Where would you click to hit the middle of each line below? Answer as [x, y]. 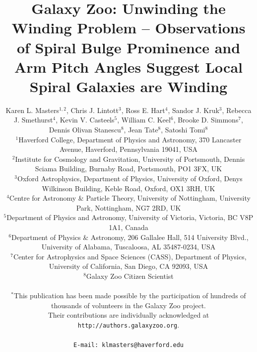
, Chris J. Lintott [93, 110]
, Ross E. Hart [143, 110]
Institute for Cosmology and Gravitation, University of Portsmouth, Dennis [130, 159]
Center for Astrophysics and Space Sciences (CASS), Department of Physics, [130, 256]
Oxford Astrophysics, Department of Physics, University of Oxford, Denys [130, 178]
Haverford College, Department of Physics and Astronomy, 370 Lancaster [130, 139]
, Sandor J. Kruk [193, 110]
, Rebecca [237, 110]
